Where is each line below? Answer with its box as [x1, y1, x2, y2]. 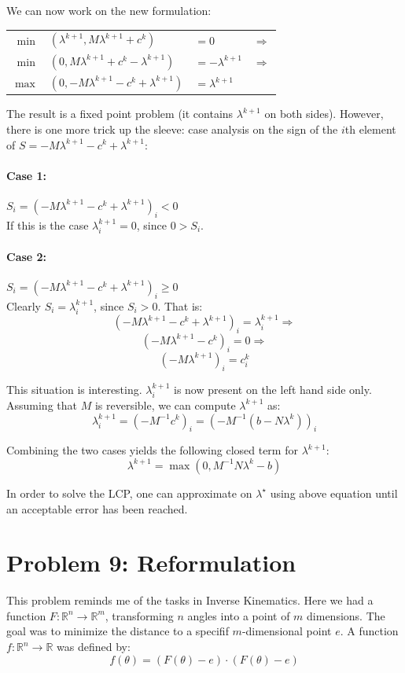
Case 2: [6, 248, 47, 264]
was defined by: [57, 638, 131, 655]
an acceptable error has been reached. [6, 500, 188, 517]
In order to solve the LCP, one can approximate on [6, 484, 252, 501]
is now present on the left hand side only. [173, 381, 372, 397]
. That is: [157, 297, 203, 314]
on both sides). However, [264, 105, 384, 122]
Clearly [6, 297, 41, 314]
